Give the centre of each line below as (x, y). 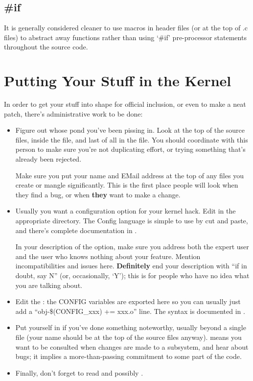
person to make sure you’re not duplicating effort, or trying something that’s (130, 149)
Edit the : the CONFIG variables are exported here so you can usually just (128, 301)
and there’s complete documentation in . (76, 230)
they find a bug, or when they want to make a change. (98, 194)
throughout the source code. (46, 47)
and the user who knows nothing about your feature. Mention (108, 256)
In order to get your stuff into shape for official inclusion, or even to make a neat (125, 104)
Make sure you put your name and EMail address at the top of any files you (129, 175)
